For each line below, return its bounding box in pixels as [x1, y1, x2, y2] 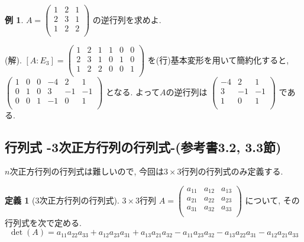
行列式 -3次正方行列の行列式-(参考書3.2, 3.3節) [5, 137, 282, 156]
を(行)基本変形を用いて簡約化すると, [147, 53, 289, 66]
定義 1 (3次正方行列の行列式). [5, 193, 119, 206]
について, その [245, 193, 300, 206]
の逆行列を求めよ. [92, 13, 161, 25]
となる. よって [105, 85, 160, 98]
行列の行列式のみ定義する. [181, 165, 283, 178]
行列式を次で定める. [5, 216, 82, 228]
